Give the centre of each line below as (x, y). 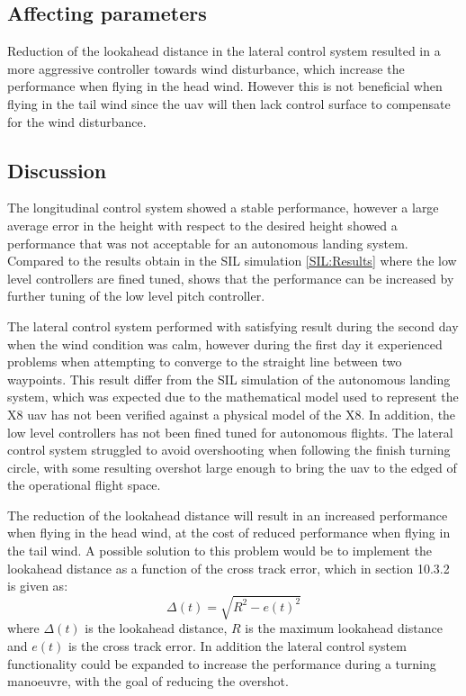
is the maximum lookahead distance (344, 628)
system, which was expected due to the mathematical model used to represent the (233, 397)
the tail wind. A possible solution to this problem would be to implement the (220, 551)
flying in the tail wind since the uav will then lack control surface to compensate (229, 103)
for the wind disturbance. (77, 121)
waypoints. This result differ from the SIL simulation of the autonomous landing (229, 379)
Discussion (57, 170)
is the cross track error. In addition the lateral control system (237, 645)
